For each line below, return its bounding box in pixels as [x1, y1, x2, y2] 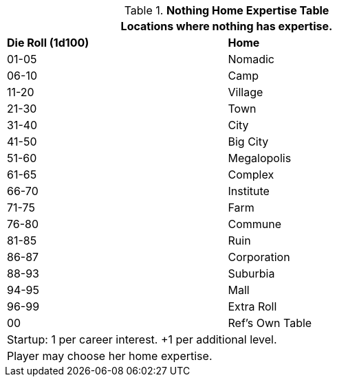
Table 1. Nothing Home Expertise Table [124, 3, 329, 17]
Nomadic [228, 52, 274, 66]
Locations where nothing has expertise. [120, 19, 333, 33]
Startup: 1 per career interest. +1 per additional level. [7, 333, 277, 346]
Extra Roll [228, 300, 277, 313]
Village [228, 85, 263, 99]
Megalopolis [228, 151, 292, 165]
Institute [228, 184, 270, 198]
